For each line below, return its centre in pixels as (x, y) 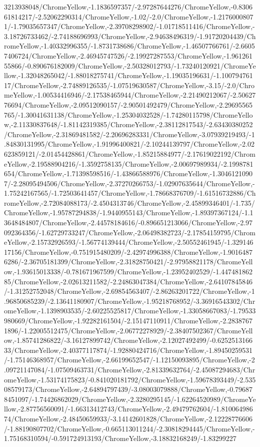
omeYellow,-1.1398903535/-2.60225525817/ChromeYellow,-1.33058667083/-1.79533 (130, 311)
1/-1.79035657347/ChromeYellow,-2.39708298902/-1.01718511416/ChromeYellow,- (129, 26)
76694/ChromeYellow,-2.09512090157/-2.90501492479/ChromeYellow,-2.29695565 (128, 104)
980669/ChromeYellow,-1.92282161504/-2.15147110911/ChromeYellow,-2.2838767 (128, 320)
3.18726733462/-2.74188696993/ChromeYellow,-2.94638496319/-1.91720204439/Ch (130, 36)
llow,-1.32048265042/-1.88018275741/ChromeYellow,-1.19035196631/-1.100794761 (128, 75)
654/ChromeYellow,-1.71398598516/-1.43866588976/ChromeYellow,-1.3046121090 (128, 173)
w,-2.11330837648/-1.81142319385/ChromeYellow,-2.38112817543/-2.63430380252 (128, 124)
